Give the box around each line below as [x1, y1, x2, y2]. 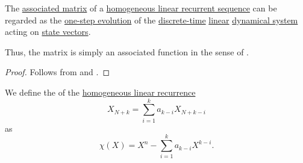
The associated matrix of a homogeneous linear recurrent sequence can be [5, 2, 277, 14]
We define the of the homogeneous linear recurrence [5, 85, 196, 98]
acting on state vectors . [5, 25, 91, 38]
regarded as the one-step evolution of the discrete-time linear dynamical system [5, 13, 298, 26]
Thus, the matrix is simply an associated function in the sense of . [5, 45, 249, 58]
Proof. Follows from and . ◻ [5, 66, 110, 78]
